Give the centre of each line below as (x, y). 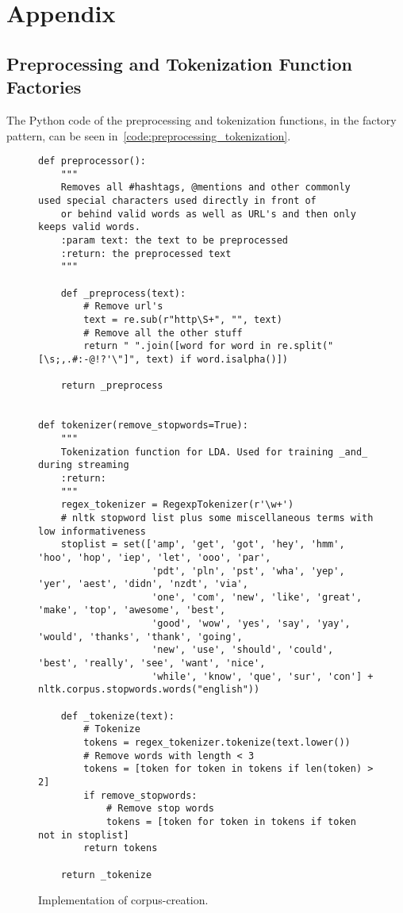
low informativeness (92, 531)
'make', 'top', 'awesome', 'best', (132, 610)
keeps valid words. (89, 227)
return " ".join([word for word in (177, 346)
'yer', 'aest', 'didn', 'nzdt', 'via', (143, 584)
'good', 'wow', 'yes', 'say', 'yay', (251, 624)
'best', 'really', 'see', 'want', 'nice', (152, 664)
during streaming (84, 465)
